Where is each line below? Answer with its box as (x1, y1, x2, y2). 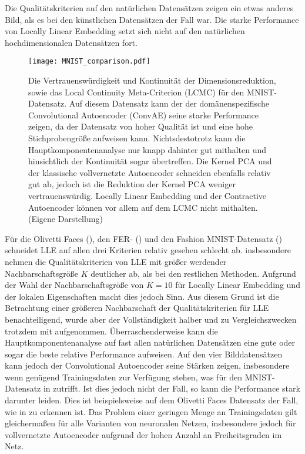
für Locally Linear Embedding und (175, 279, 300, 291)
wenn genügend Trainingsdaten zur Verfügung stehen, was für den (5, 370, 243, 383)
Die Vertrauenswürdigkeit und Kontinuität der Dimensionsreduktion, (28, 74, 276, 87)
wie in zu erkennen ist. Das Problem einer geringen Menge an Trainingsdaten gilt (5, 405, 297, 417)
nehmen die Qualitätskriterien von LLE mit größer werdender (5, 255, 227, 267)
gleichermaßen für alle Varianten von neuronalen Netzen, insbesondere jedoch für (5, 417, 296, 429)
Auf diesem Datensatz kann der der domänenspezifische (69, 97, 269, 110)
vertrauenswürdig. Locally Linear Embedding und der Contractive (28, 189, 267, 201)
